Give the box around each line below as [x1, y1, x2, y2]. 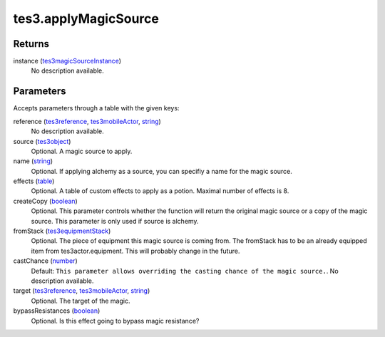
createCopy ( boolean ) [13, 197, 78, 205]
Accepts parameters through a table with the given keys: [13, 104, 180, 113]
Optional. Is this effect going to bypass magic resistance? [31, 316, 200, 325]
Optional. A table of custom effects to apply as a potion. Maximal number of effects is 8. [31, 187, 289, 195]
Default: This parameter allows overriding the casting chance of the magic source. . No [31, 266, 339, 275]
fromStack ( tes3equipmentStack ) [13, 227, 111, 235]
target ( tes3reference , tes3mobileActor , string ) [13, 286, 150, 295]
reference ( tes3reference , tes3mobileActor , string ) [13, 117, 162, 125]
